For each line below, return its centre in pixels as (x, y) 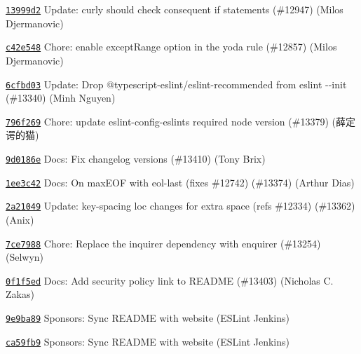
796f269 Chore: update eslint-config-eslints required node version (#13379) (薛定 (180, 121)
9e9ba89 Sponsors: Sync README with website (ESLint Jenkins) (148, 318)
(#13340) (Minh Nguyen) (61, 98)
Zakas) (20, 294)
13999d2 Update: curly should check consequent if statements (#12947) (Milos (175, 9)
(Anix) (20, 219)
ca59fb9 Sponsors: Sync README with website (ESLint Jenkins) (148, 341)
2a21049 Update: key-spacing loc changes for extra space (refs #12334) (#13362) (180, 206)
